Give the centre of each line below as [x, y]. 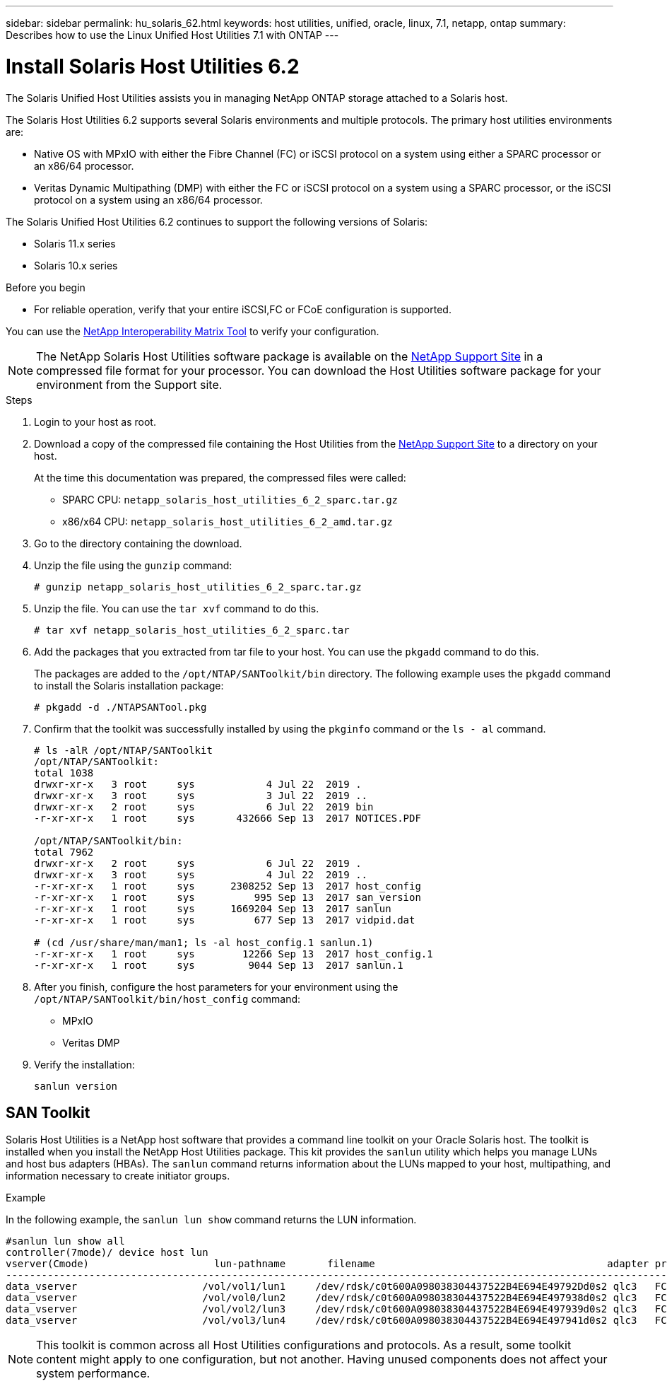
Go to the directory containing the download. [138, 543]
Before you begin [46, 287]
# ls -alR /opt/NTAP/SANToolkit [123, 750]
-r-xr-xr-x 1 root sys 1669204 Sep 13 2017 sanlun [213, 908]
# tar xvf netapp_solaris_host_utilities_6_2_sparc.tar [192, 630]
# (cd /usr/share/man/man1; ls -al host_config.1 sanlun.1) [204, 942]
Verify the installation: [84, 1064]
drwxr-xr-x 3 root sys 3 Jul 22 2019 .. [201, 795]
